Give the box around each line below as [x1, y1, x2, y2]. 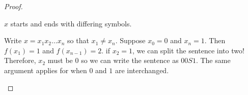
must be [47, 55, 73, 66]
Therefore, [4, 55, 36, 66]
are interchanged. [115, 65, 169, 75]
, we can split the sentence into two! [132, 45, 244, 55]
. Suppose [115, 35, 146, 46]
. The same [196, 55, 231, 66]
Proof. [4, 1, 23, 11]
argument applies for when [4, 65, 87, 75]
